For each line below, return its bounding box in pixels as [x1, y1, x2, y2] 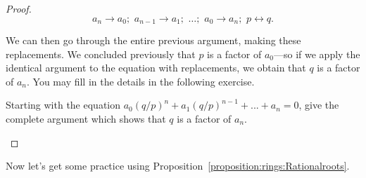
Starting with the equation [6, 97, 121, 112]
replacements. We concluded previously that [6, 46, 196, 61]
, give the [298, 97, 339, 112]
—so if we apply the [273, 46, 360, 61]
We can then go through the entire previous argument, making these [6, 33, 301, 48]
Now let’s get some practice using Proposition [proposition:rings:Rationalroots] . [6, 158, 350, 173]
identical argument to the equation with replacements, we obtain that [6, 60, 306, 75]
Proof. [6, 1, 32, 15]
